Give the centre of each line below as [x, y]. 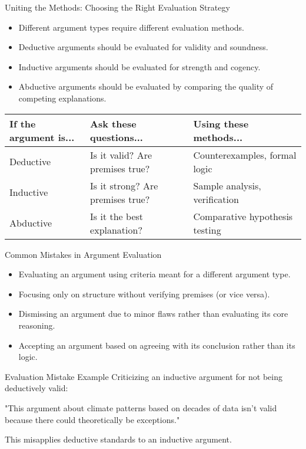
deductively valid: [36, 388]
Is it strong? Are [124, 185]
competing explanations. [62, 98]
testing [207, 230]
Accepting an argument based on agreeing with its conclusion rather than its [157, 345]
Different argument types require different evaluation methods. [132, 27]
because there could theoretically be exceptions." [92, 419]
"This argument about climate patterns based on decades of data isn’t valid [141, 407]
